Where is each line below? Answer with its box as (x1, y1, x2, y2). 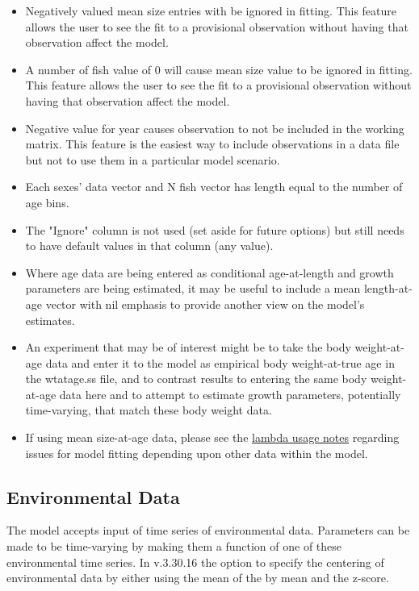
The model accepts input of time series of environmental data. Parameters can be (6, 522, 410, 539)
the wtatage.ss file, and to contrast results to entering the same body (25, 370, 367, 387)
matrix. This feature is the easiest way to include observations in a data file (25, 135, 400, 152)
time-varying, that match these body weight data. (25, 402, 272, 418)
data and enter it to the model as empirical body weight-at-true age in (45, 354, 395, 371)
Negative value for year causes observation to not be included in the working (25, 119, 404, 136)
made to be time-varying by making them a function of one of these (6, 538, 342, 555)
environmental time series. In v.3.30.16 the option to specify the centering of (6, 553, 384, 570)
